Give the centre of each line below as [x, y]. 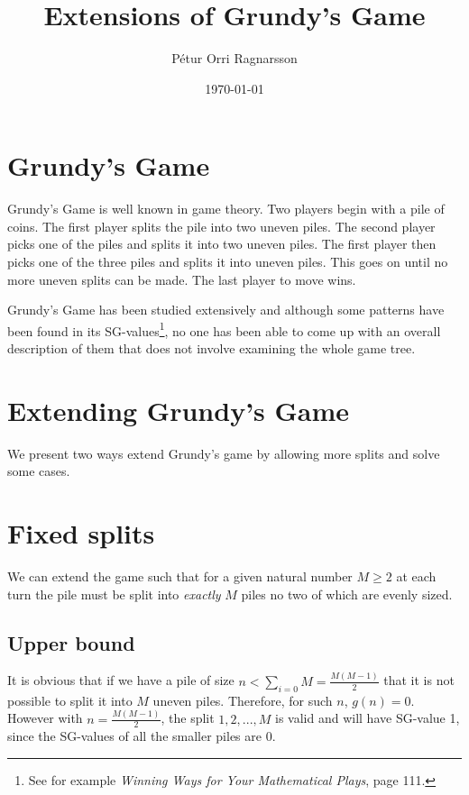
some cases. [39, 471]
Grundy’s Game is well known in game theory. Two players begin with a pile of [226, 209]
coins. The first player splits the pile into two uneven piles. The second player [221, 226]
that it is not [419, 680]
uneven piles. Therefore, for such [243, 700]
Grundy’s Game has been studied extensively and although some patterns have [226, 310]
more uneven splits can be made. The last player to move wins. [182, 279]
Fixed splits [81, 533]
